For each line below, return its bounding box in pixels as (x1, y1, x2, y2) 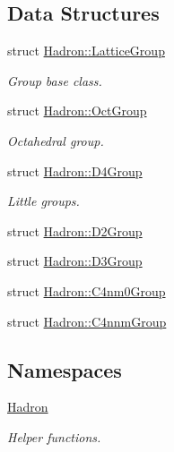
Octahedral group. (7, 131, 104, 149)
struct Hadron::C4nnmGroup (7, 311, 167, 330)
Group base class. (7, 71, 102, 90)
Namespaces (7, 355, 122, 383)
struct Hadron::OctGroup (7, 101, 147, 120)
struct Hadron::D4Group (7, 161, 143, 180)
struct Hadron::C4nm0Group (7, 281, 166, 300)
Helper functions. (7, 427, 101, 446)
